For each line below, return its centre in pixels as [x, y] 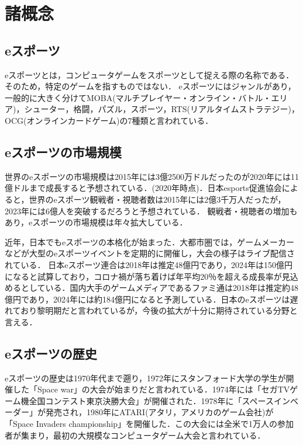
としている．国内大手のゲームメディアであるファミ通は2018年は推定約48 [160, 288]
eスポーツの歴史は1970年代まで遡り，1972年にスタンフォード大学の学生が [145, 378]
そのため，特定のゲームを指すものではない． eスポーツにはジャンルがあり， [150, 86]
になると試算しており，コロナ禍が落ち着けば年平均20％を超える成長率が [143, 276]
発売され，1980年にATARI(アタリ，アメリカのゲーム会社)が [159, 412]
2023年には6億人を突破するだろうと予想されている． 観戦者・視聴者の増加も [151, 211]
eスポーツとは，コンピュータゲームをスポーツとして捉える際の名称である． [149, 74]
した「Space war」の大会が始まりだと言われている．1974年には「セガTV [151, 389]
